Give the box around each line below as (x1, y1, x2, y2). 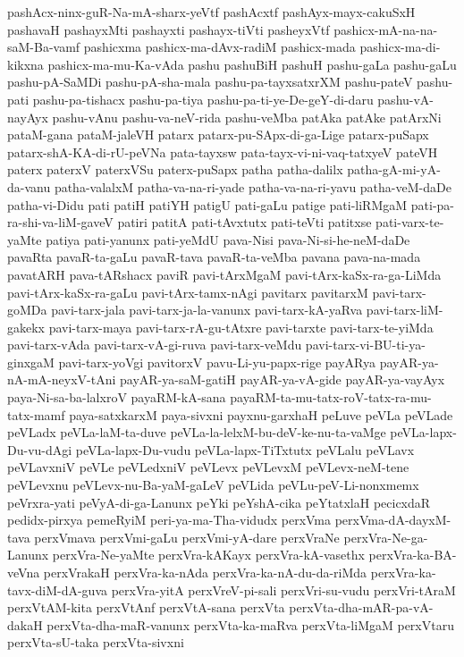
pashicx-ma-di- (359, 38, 441, 56)
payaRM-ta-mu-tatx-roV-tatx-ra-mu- (230, 388, 432, 407)
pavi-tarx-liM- (366, 300, 443, 319)
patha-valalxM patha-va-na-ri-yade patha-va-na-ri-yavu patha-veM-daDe (54, 177, 451, 196)
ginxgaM (7, 352, 55, 371)
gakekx (7, 317, 45, 336)
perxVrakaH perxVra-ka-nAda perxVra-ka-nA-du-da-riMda (43, 563, 367, 581)
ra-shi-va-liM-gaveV (7, 213, 114, 232)
